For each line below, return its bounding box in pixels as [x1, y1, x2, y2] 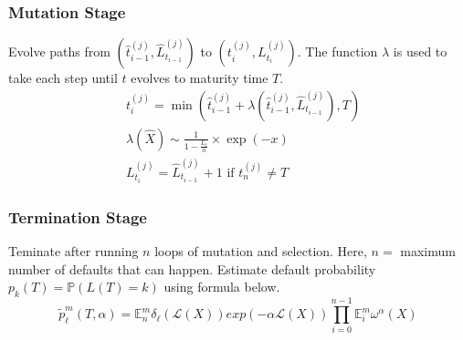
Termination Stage [8, 205, 147, 228]
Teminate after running [8, 242, 139, 261]
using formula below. [163, 277, 280, 296]
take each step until [8, 68, 118, 88]
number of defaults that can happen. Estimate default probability [8, 259, 376, 278]
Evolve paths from [8, 42, 110, 61]
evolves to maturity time [131, 68, 268, 88]
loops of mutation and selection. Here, [154, 242, 367, 261]
